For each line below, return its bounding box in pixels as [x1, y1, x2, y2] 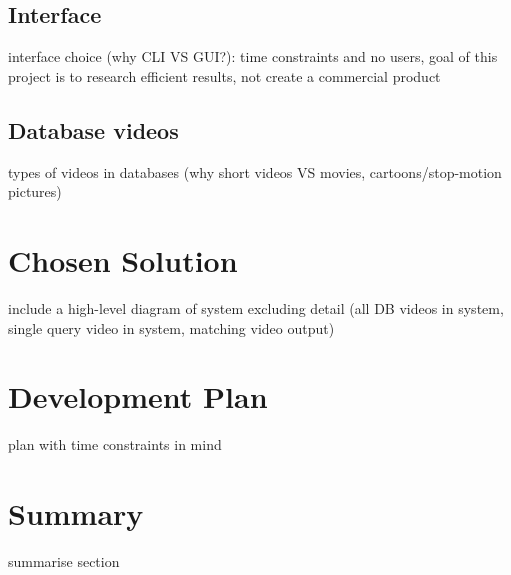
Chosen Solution [8, 239, 238, 280]
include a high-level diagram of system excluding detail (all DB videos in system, [8, 297, 504, 318]
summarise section [8, 550, 120, 571]
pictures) [8, 181, 62, 202]
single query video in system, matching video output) [8, 317, 335, 338]
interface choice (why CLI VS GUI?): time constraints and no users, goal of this [8, 46, 498, 67]
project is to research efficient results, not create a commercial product [8, 65, 441, 86]
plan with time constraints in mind [8, 434, 222, 455]
